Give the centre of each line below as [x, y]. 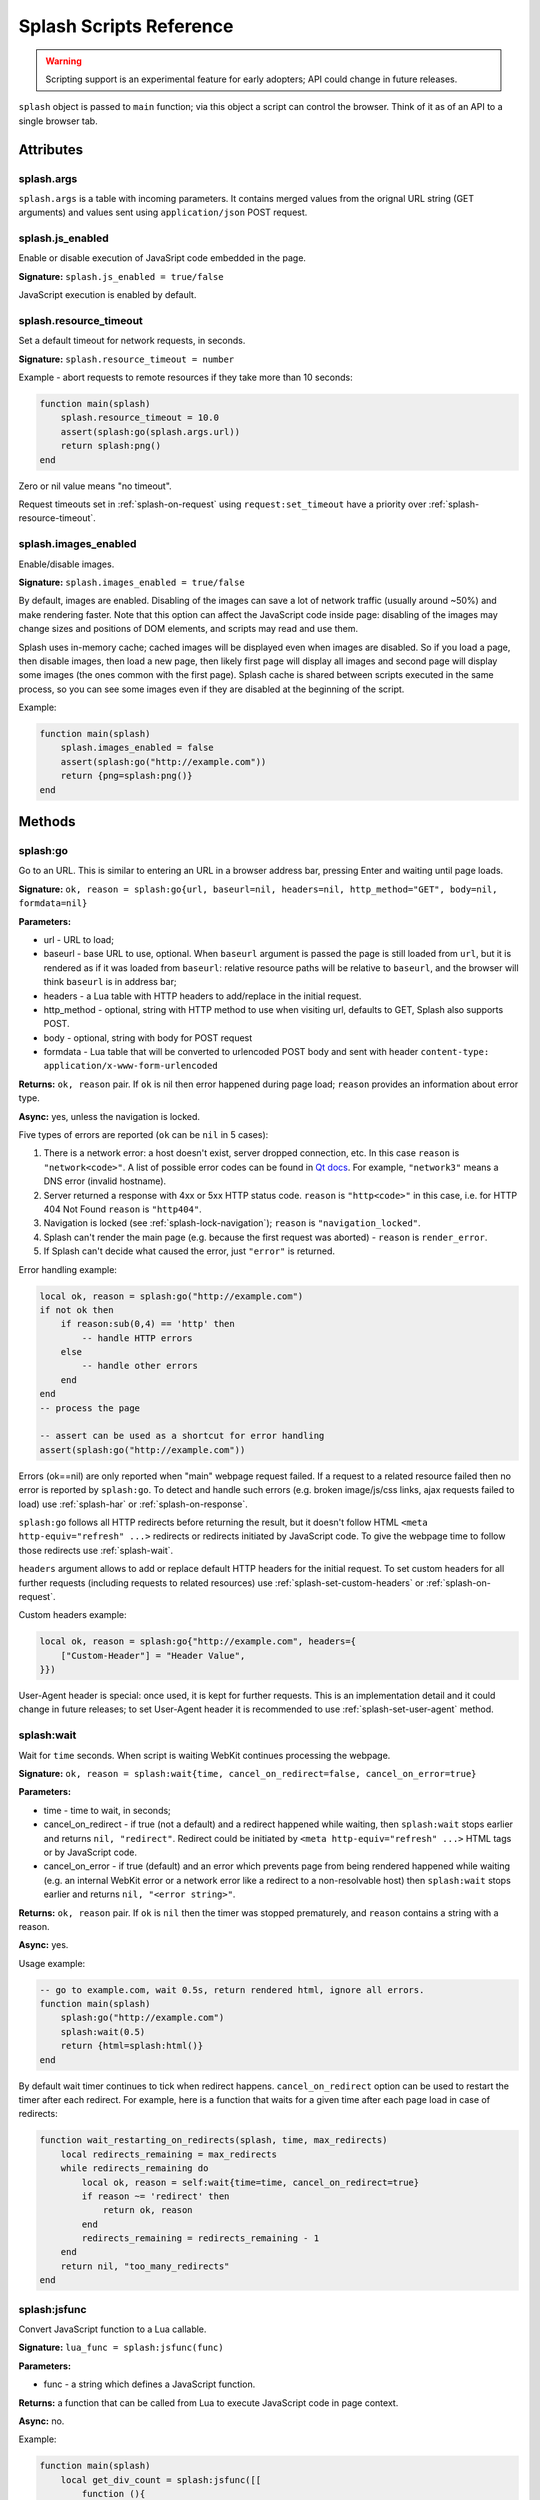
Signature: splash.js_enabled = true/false [121, 276]
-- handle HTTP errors [137, 1338]
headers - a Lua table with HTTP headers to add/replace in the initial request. [202, 996]
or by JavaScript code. [90, 1852]
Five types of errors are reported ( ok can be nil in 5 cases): [143, 1135]
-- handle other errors [140, 1366]
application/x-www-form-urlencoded [131, 1066]
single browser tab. [58, 121]
